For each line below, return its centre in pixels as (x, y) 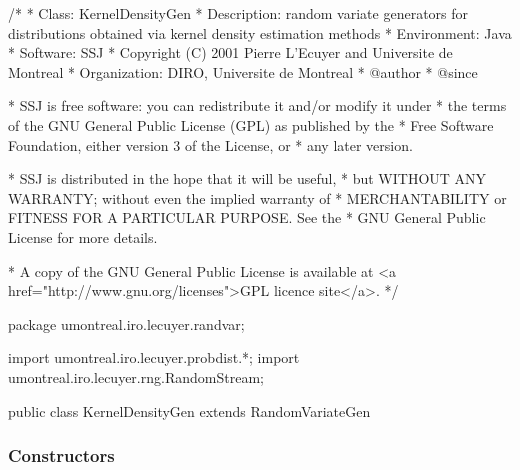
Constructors (61, 455)
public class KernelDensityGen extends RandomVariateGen (189, 410)
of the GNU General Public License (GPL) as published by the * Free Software (251, 124)
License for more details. (83, 236)
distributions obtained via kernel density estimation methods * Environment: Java (260, 32)
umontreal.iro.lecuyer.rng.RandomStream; (136, 376)
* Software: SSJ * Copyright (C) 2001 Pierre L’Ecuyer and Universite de (230, 52)
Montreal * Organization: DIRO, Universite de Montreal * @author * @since (243, 71)
